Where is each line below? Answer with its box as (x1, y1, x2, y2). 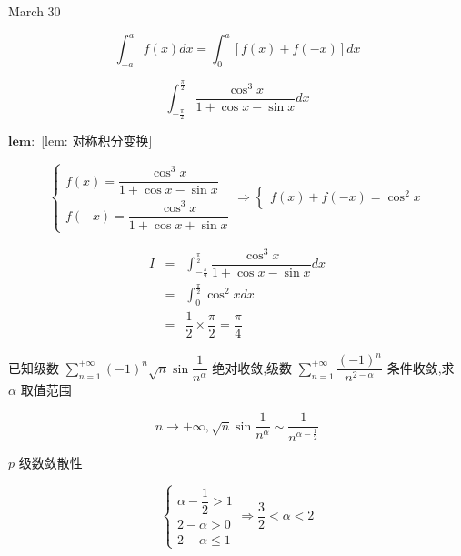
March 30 (8, 2, 61, 20)
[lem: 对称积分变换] (41, 131, 153, 150)
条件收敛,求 (386, 358, 455, 377)
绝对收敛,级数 (212, 358, 293, 377)
